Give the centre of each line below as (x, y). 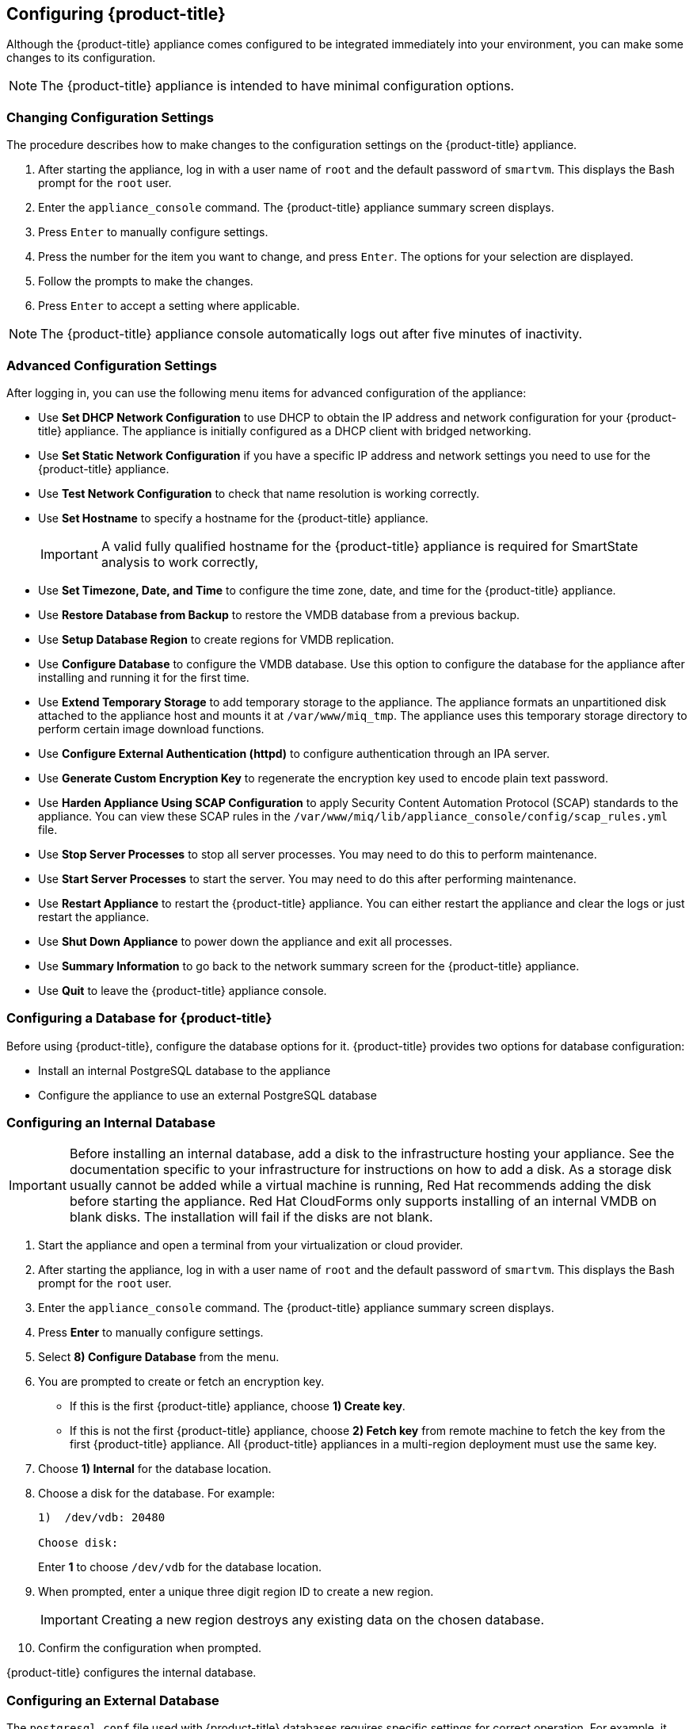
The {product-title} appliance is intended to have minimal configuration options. (278, 86)
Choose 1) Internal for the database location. (155, 1469)
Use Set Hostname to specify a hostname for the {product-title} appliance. (233, 518)
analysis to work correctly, (180, 562)
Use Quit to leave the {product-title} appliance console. (183, 990)
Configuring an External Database (113, 1700)
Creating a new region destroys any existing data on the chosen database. (322, 1620)
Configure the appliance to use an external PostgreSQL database (208, 1095)
